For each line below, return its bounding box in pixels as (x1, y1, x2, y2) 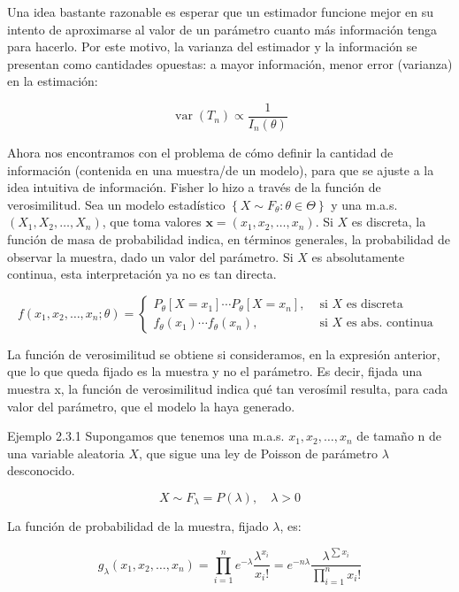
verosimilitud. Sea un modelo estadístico (7, 195, 226, 213)
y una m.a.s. (331, 195, 398, 213)
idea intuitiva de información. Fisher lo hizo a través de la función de (7, 178, 381, 196)
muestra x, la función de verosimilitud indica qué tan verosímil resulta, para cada (7, 379, 448, 397)
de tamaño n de (356, 427, 441, 445)
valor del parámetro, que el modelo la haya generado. (7, 396, 295, 415)
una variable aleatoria (7, 443, 125, 462)
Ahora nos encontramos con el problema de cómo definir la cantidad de (7, 143, 394, 162)
